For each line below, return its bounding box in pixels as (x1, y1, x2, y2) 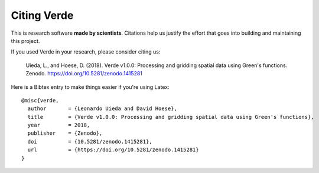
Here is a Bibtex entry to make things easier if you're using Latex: (11, 83, 170, 91)
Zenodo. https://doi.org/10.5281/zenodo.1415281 (25, 70, 143, 77)
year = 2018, (27, 122, 90, 129)
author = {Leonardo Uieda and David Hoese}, (27, 105, 177, 112)
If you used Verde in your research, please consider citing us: (11, 48, 161, 55)
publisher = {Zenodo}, (27, 130, 103, 137)
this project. (11, 37, 40, 44)
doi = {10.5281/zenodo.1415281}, (27, 138, 153, 145)
